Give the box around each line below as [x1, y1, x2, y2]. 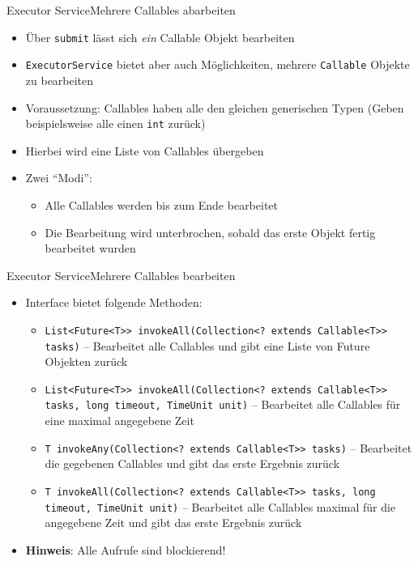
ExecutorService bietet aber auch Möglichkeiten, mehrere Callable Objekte [25, 56, 410, 73]
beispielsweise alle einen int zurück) [25, 115, 206, 132]
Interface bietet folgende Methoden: [25, 294, 203, 311]
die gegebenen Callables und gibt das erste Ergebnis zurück [45, 455, 340, 472]
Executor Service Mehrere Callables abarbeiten [6, 2, 236, 18]
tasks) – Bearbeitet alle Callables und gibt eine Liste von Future [45, 337, 370, 354]
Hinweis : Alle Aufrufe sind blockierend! [25, 541, 226, 558]
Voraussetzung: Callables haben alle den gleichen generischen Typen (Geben [25, 99, 404, 116]
